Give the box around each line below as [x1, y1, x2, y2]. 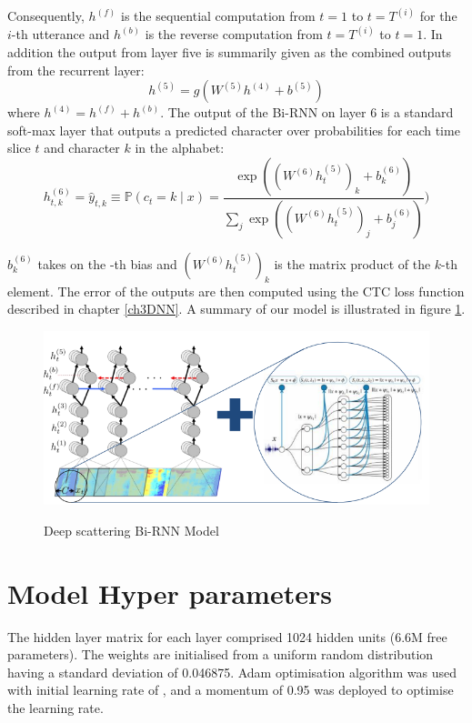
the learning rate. [7, 698, 104, 717]
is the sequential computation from [120, 6, 316, 25]
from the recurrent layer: [7, 60, 145, 79]
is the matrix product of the [274, 254, 431, 273]
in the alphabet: [135, 138, 225, 157]
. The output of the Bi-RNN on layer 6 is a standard [160, 103, 454, 122]
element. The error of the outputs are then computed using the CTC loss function [7, 281, 465, 300]
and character [44, 138, 120, 157]
